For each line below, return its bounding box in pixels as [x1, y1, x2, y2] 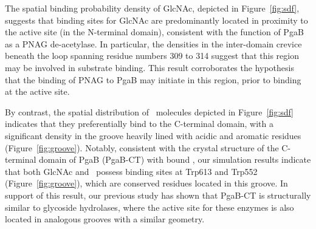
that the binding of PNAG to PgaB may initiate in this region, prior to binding [5, 73, 301, 86]
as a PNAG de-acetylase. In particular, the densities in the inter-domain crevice [5, 37, 302, 50]
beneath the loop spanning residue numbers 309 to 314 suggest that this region [5, 49, 299, 62]
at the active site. [5, 85, 70, 98]
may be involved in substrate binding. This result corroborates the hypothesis [5, 61, 294, 73]
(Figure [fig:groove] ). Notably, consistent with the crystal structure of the [5, 141, 279, 154]
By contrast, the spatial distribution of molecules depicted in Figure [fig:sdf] [5, 105, 294, 118]
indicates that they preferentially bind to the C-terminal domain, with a [5, 117, 274, 130]
